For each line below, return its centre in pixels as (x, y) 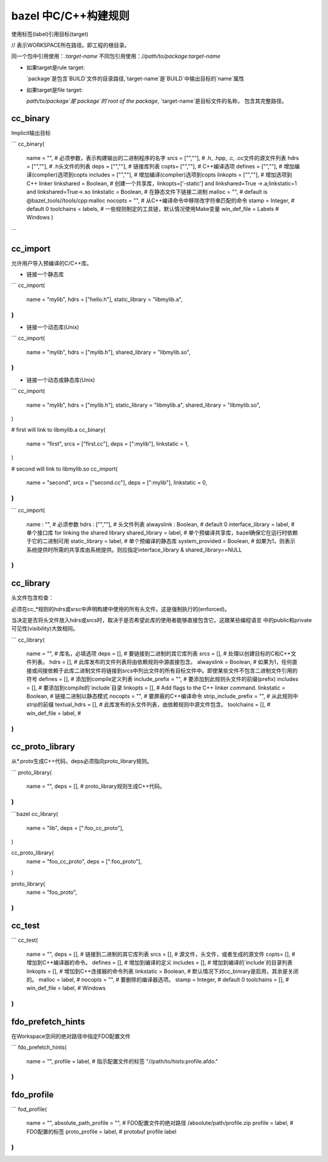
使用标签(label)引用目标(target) (50, 34)
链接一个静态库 (45, 274)
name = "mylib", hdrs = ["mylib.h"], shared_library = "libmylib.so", (108, 352)
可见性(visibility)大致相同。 (45, 629)
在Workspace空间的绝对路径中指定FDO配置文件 (71, 1036)
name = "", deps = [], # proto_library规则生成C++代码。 (96, 786)
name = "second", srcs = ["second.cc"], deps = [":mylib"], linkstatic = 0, (117, 482)
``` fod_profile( (29, 1109)
